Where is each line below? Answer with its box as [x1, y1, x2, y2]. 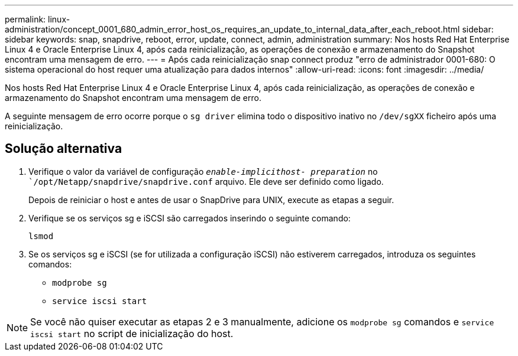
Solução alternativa [5, 141, 122, 156]
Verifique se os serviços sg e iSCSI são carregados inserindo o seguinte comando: [28, 213, 351, 223]
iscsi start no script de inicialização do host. [30, 327, 234, 339]
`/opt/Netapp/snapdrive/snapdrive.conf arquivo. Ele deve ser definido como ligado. [28, 176, 384, 187]
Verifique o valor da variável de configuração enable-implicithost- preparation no [28, 166, 378, 177]
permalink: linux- [5, 14, 70, 24]
